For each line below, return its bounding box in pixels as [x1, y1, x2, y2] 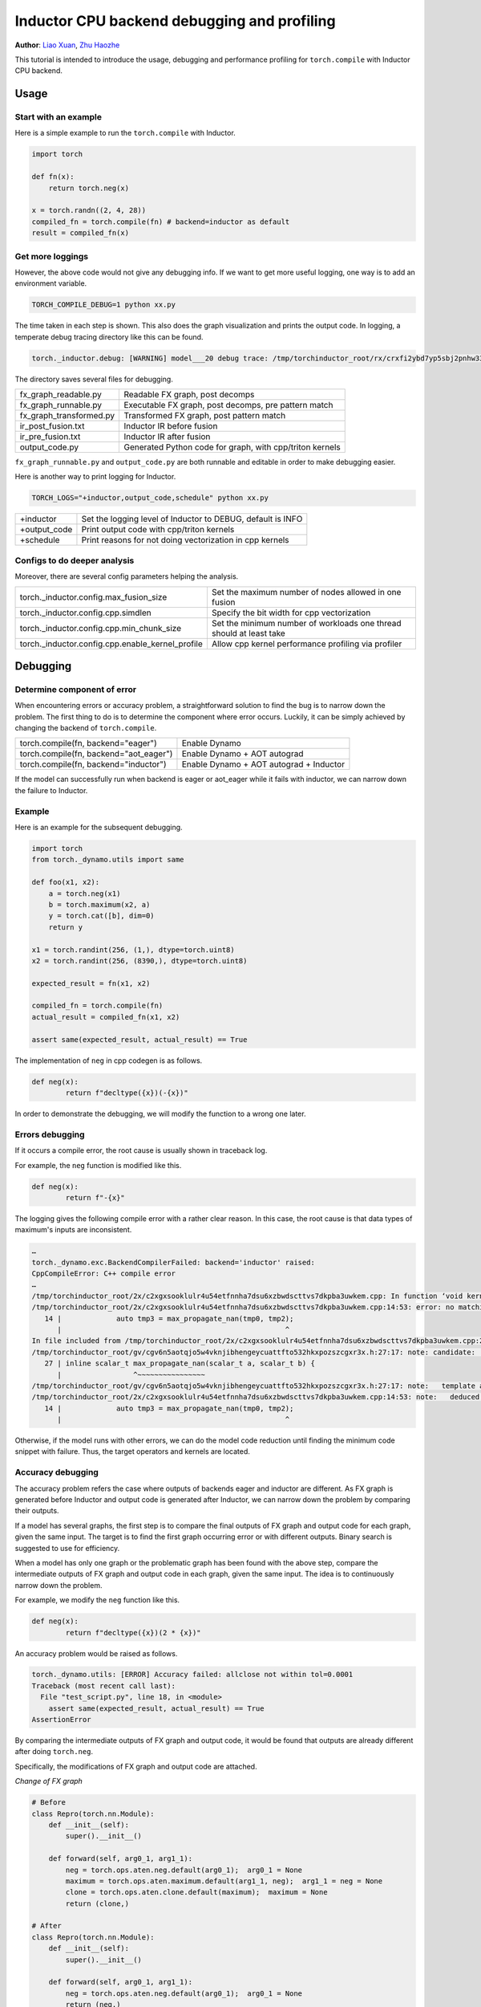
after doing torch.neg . [14, 1747, 94, 1757]
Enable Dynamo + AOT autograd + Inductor [181, 759, 345, 770]
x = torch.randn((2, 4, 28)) [31, 206, 147, 215]
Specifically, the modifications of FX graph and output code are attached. [14, 1761, 257, 1771]
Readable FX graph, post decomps [123, 389, 255, 401]
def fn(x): [31, 173, 75, 181]
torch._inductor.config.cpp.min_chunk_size [19, 622, 182, 633]
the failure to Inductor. [14, 785, 88, 795]
